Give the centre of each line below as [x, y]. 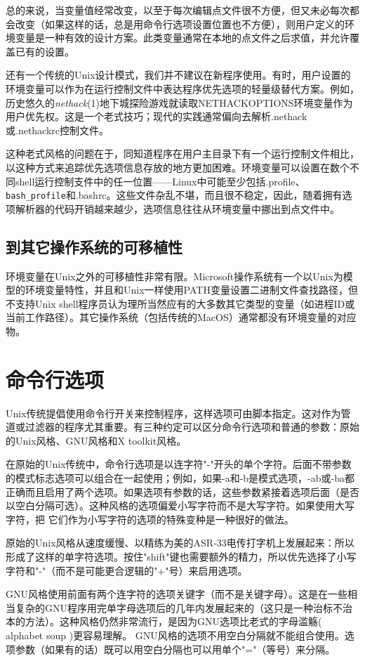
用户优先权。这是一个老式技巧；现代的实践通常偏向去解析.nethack [157, 116]
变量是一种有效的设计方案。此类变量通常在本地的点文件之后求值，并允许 [182, 38]
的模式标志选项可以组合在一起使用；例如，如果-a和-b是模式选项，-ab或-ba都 [180, 478]
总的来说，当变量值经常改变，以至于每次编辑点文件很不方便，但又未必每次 [178, 10]
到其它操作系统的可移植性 [94, 246]
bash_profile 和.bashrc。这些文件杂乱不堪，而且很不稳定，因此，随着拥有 [174, 195]
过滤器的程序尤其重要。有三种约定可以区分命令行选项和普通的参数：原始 [192, 427]
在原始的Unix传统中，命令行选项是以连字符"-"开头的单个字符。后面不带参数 [179, 464]
